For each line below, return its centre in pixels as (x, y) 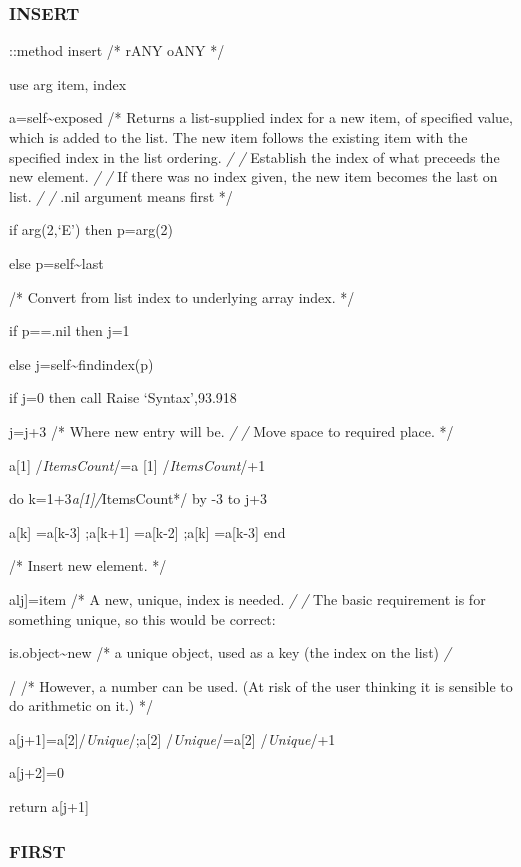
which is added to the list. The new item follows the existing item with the (238, 137)
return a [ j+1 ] (49, 806)
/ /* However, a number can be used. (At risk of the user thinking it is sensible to (261, 685)
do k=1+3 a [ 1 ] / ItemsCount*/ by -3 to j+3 (138, 498)
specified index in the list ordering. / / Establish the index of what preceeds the (254, 156)
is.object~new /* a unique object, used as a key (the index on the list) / (230, 652)
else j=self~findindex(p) (81, 363)
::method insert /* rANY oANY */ (117, 50)
